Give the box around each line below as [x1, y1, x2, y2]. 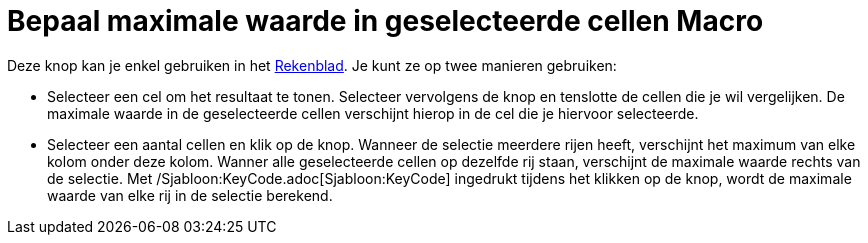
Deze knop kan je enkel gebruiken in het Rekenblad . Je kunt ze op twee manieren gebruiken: [7, 56, 617, 74]
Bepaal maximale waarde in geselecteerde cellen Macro [7, 4, 764, 38]
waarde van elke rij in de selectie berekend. [47, 186, 333, 204]
